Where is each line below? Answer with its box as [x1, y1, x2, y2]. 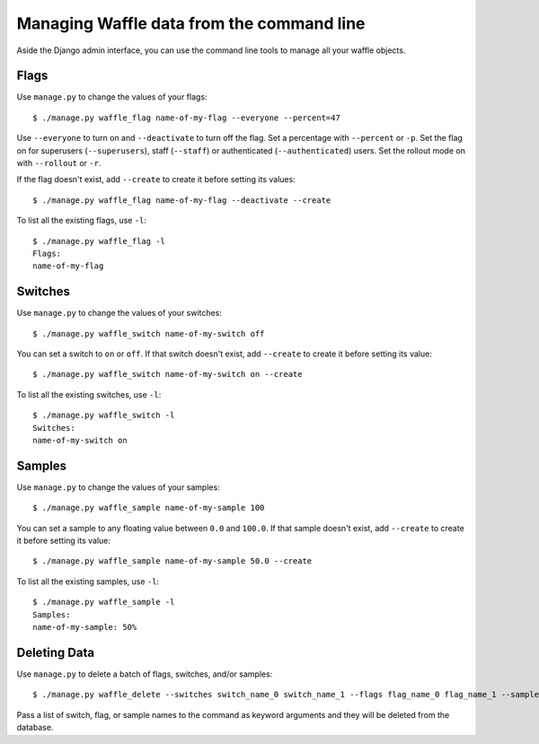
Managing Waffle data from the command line [16, 13, 366, 33]
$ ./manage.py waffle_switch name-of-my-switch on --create [32, 369, 303, 380]
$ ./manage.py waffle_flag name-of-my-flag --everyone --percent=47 [32, 112, 340, 123]
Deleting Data [16, 644, 94, 660]
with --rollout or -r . [16, 158, 102, 169]
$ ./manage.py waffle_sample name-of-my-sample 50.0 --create [32, 556, 313, 566]
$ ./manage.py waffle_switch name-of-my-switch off [32, 328, 265, 338]
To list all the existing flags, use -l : [16, 215, 147, 226]
